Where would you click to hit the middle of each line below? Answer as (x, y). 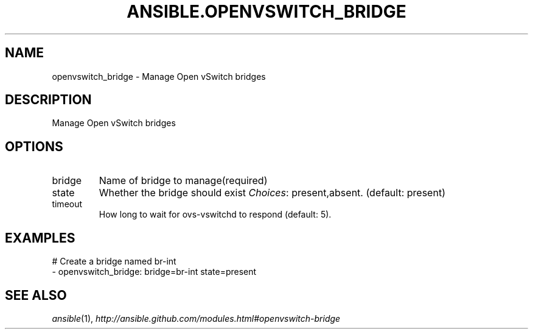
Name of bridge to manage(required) (183, 181)
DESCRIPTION (48, 100)
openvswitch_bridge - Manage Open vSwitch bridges (159, 76)
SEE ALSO (36, 295)
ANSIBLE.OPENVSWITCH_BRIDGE (266, 12)
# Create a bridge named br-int (114, 261)
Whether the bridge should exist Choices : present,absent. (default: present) (272, 193)
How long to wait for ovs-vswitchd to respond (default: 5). (215, 215)
